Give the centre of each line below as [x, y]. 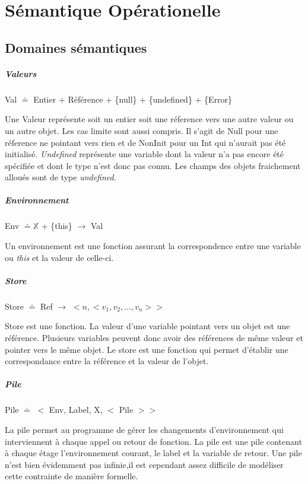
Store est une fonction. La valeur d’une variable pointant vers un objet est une [147, 326]
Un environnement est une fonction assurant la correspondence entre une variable [153, 246]
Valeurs [21, 73]
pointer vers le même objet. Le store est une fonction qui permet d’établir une [147, 349]
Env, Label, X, [76, 410]
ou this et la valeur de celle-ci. [59, 257]
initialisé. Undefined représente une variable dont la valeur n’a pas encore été [145, 154]
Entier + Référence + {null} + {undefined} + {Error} [133, 99]
